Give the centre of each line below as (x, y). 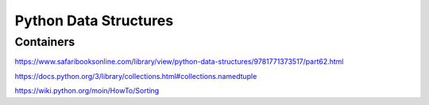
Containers (45, 42)
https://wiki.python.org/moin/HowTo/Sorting (87, 91)
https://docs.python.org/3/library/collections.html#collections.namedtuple (136, 76)
